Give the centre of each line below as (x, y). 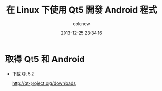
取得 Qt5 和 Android (45, 59)
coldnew (81, 23)
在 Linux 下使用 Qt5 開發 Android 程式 (81, 10)
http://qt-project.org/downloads (44, 83)
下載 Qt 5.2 (23, 74)
